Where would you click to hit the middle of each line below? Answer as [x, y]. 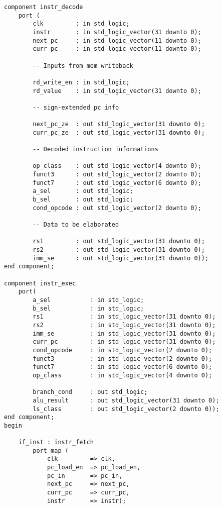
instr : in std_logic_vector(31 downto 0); [117, 32]
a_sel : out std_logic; [83, 191]
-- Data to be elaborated [76, 225]
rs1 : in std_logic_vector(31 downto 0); [124, 317]
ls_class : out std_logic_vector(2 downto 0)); [126, 409]
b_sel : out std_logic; [83, 200]
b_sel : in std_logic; [88, 308]
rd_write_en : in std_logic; [81, 82]
